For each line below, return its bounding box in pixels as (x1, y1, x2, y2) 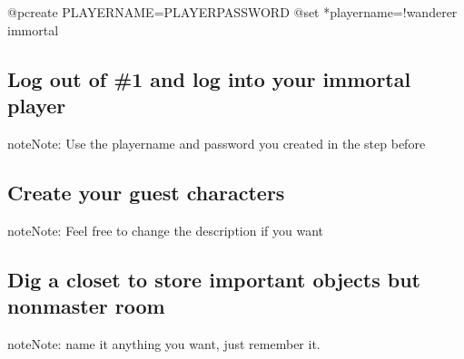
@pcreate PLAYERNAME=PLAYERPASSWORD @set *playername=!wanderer (7, 3, 458, 21)
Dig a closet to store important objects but (7, 265, 420, 293)
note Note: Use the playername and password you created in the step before (7, 133, 426, 152)
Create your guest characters (7, 178, 285, 206)
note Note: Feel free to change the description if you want (7, 220, 324, 239)
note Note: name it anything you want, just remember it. (7, 334, 321, 353)
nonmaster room (7, 291, 165, 319)
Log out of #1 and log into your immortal (7, 64, 411, 92)
